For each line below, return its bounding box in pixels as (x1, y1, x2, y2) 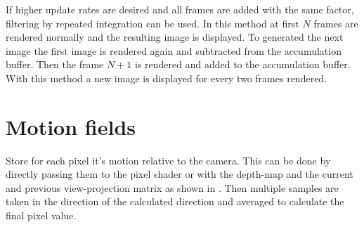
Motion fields (6, 112, 136, 141)
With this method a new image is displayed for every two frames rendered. (6, 70, 327, 85)
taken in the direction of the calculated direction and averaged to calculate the (6, 194, 344, 209)
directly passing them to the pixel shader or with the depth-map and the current (6, 167, 353, 181)
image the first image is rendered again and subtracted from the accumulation (6, 43, 342, 58)
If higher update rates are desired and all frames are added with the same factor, (6, 2, 354, 16)
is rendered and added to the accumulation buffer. (135, 57, 351, 72)
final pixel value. (6, 208, 77, 223)
